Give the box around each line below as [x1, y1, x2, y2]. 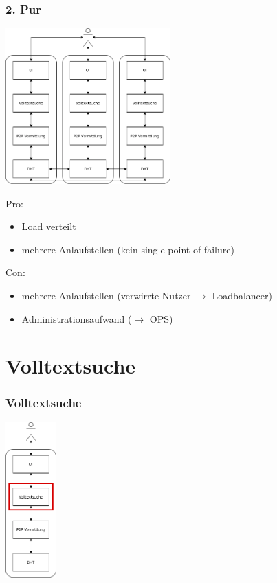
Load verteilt [21, 219, 76, 233]
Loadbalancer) [212, 288, 272, 302]
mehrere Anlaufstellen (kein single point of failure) [21, 242, 234, 256]
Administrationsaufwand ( [21, 311, 132, 325]
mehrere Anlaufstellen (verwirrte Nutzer [21, 288, 191, 302]
